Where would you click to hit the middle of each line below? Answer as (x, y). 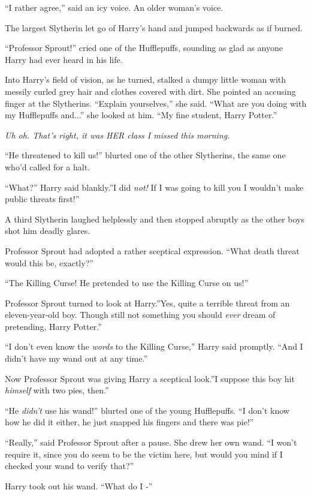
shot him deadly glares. (48, 231)
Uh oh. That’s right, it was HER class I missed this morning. (117, 135)
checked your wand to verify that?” (70, 466)
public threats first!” (42, 199)
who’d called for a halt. (48, 166)
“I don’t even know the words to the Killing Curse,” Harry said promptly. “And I (154, 346)
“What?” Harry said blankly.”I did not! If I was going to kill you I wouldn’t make (154, 187)
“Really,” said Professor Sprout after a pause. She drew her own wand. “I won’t (151, 442)
